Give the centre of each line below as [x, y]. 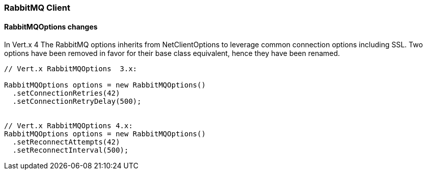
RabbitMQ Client [37, 8]
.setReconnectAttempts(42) [66, 142]
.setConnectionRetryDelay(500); [77, 101]
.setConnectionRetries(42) [66, 93]
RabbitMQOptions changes [51, 26]
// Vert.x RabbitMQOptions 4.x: [68, 126]
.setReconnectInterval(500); [70, 150]
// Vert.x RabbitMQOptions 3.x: [71, 69]
